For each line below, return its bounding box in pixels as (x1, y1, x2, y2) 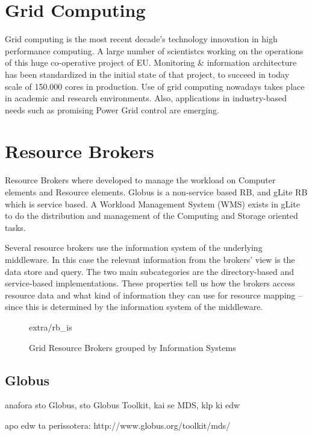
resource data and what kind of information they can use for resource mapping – (5, 288, 302, 301)
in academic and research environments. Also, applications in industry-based (5, 92, 287, 104)
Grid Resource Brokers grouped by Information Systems (29, 341, 236, 353)
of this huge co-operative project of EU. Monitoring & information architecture (5, 56, 297, 69)
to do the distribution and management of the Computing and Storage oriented (5, 209, 298, 222)
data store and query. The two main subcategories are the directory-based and (5, 265, 295, 277)
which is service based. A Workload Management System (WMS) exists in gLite (5, 197, 300, 210)
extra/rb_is (29, 320, 72, 333)
